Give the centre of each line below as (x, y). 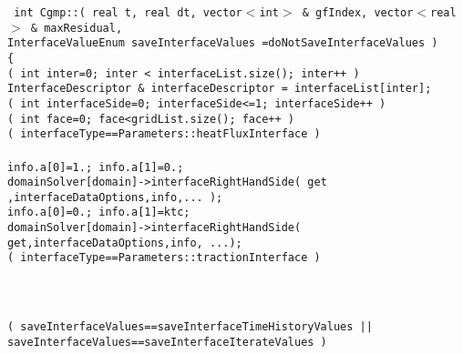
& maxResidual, (77, 28)
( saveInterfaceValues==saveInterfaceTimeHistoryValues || (190, 326)
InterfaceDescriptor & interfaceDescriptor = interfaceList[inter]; (220, 89)
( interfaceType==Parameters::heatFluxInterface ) (164, 134)
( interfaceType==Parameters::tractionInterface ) (164, 258)
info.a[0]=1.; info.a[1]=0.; (96, 167)
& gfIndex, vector (358, 13)
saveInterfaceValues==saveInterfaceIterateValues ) (167, 342)
